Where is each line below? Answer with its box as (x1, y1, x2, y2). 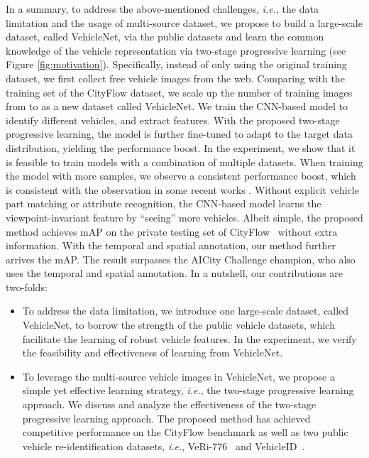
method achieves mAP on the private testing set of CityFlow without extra (6, 224, 338, 239)
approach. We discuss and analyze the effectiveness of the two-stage (22, 397, 316, 412)
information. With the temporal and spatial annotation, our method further (6, 238, 336, 253)
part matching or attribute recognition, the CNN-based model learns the (6, 196, 321, 211)
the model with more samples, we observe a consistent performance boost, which (6, 168, 356, 183)
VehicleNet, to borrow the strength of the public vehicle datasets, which (22, 317, 335, 332)
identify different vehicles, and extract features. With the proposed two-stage (6, 112, 340, 127)
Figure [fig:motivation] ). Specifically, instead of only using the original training (6, 57, 347, 72)
